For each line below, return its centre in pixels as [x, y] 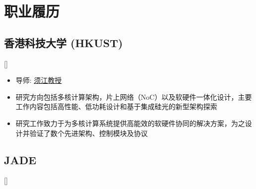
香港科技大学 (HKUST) [64, 42]
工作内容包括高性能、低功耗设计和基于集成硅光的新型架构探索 [116, 106]
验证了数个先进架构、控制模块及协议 [89, 133]
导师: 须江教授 [39, 80]
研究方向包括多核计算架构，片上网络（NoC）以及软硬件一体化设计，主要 [134, 96]
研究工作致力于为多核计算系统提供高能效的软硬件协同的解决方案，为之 [130, 123]
